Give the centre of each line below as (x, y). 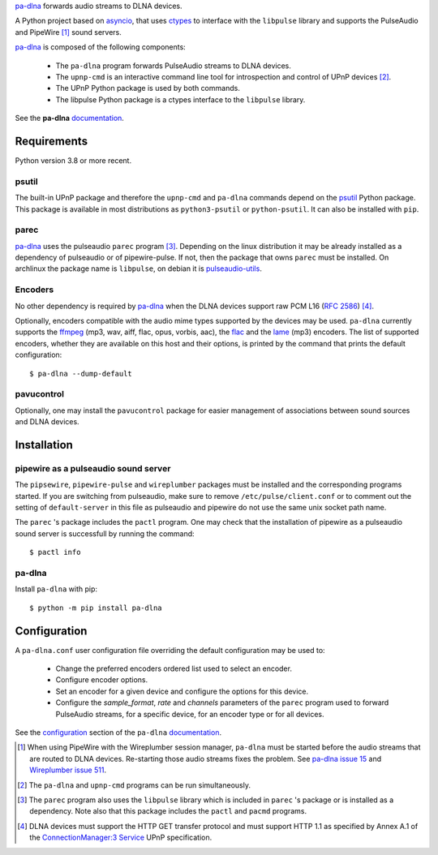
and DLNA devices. (47, 422)
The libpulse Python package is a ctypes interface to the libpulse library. (180, 99)
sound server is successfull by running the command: (105, 533)
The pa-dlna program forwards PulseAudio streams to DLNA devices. (174, 66)
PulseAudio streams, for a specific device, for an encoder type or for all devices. (190, 714)
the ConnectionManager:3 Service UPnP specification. (121, 838)
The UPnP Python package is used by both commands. (148, 88)
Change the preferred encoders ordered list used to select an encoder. (174, 668)
